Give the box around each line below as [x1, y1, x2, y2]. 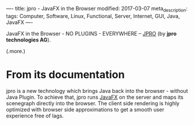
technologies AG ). [6, 36, 51, 43]
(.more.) [6, 47, 26, 54]
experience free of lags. [6, 112, 64, 119]
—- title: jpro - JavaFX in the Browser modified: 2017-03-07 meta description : [6, 5, 188, 13]
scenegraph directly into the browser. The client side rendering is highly [6, 99, 180, 107]
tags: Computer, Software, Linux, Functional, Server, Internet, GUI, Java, [6, 12, 180, 19]
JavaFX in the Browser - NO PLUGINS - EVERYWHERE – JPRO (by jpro [6, 30, 177, 37]
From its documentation [6, 68, 125, 81]
